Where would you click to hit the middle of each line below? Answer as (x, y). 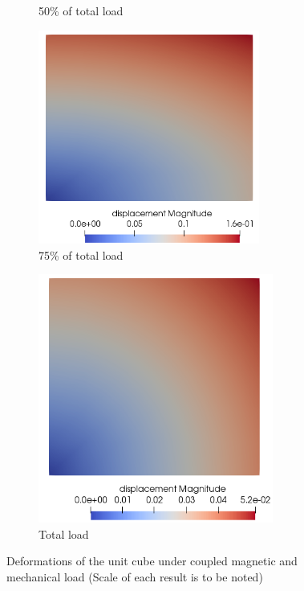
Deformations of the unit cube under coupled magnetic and (152, 561)
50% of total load (81, 10)
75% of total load (81, 254)
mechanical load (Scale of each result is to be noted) (135, 576)
